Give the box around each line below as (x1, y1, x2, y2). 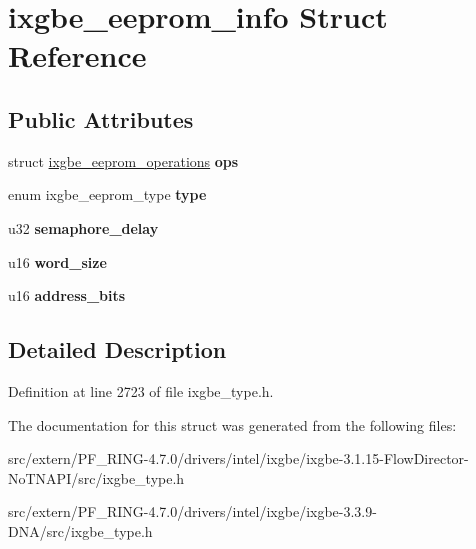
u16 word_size (8, 251, 107, 272)
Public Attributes (8, 103, 194, 134)
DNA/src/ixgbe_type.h (8, 520, 153, 541)
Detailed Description (8, 334, 227, 365)
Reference (8, 35, 147, 76)
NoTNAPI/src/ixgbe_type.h (8, 467, 185, 488)
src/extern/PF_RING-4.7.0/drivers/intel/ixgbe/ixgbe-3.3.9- (8, 501, 377, 522)
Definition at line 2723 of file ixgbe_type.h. (8, 380, 274, 401)
